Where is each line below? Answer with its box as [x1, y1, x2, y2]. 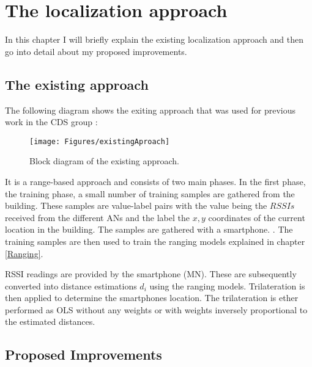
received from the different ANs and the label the [5, 211, 190, 223]
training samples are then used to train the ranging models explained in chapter [5, 234, 305, 247]
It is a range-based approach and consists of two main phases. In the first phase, [5, 175, 306, 187]
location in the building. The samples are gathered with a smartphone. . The [5, 223, 293, 236]
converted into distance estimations [5, 279, 137, 292]
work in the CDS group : [5, 115, 98, 128]
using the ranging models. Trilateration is [149, 279, 305, 292]
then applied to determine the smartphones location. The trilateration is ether [5, 291, 299, 304]
